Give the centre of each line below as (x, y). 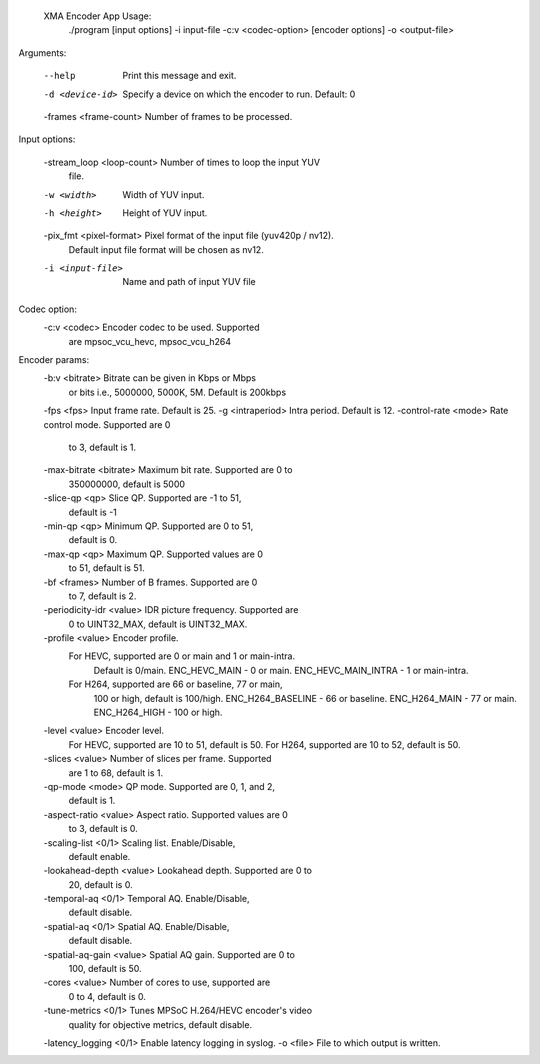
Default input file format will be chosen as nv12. (166, 249)
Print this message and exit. (179, 76)
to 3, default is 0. (103, 829)
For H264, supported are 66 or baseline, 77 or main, (175, 684)
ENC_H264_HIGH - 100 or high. (158, 712)
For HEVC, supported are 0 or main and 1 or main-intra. (181, 656)
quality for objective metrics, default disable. (160, 1024)
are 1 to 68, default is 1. (116, 772)
